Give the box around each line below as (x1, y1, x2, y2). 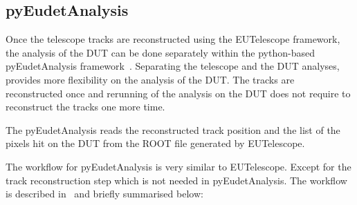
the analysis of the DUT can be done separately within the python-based (6, 45, 315, 59)
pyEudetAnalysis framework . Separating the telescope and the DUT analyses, (6, 59, 340, 73)
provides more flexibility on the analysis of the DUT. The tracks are (6, 72, 295, 86)
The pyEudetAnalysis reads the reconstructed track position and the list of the (6, 122, 340, 137)
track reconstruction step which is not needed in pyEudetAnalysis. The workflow (6, 173, 347, 187)
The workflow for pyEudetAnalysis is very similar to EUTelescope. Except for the (6, 159, 351, 173)
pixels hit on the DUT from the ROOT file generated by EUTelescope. (6, 136, 305, 150)
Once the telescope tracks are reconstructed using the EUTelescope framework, (6, 32, 340, 46)
